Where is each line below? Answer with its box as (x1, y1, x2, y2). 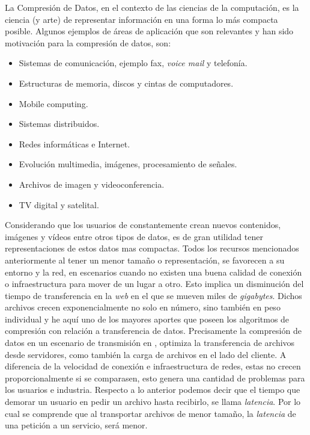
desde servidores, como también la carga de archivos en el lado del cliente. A (5, 348, 287, 360)
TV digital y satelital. (19, 198, 99, 211)
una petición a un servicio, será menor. (5, 419, 148, 431)
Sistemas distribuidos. (19, 117, 100, 130)
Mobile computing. (19, 97, 88, 110)
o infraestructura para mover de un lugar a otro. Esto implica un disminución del (5, 277, 304, 290)
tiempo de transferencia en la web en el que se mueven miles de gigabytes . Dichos (5, 289, 302, 301)
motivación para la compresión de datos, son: (5, 36, 171, 49)
